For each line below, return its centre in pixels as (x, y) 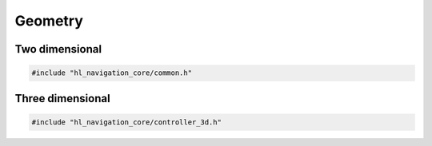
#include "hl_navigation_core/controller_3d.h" (126, 122)
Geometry (49, 21)
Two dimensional (58, 49)
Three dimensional (63, 99)
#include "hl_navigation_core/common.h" (112, 73)
